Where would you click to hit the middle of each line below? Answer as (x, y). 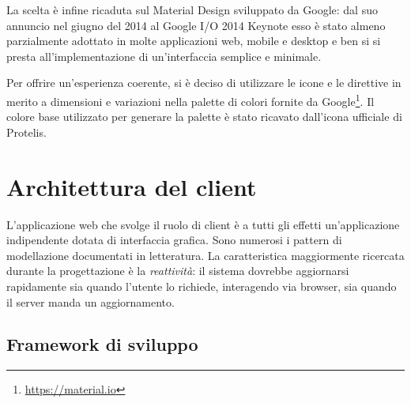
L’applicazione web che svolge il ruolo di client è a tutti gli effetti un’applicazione (203, 224)
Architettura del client (132, 186)
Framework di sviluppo (102, 344)
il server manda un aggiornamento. (90, 301)
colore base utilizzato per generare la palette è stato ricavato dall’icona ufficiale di (204, 117)
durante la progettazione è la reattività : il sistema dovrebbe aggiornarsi (178, 271)
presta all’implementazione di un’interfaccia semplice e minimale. (164, 56)
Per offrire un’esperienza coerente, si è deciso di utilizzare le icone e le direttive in (204, 83)
